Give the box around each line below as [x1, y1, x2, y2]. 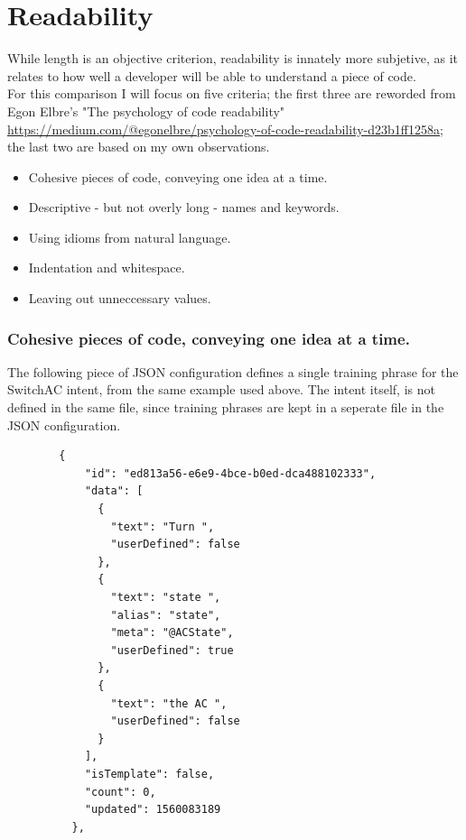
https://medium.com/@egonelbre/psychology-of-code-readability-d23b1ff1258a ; [7, 119, 443, 138]
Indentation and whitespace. [28, 258, 185, 277]
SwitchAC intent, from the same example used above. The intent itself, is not [7, 380, 435, 399]
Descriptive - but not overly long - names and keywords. [28, 198, 340, 217]
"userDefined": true [110, 643, 234, 657]
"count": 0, [84, 785, 156, 798]
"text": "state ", [110, 591, 221, 604]
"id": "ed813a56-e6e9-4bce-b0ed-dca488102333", [84, 466, 377, 480]
